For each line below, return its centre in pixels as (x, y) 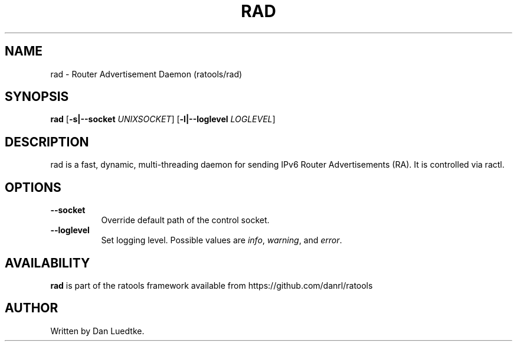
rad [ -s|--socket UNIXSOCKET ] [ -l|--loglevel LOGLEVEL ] (163, 119)
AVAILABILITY (48, 263)
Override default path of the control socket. (185, 220)
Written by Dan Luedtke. (97, 331)
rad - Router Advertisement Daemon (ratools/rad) (146, 74)
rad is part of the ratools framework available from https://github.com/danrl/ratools (212, 285)
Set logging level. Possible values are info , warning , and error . (222, 240)
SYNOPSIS (37, 97)
